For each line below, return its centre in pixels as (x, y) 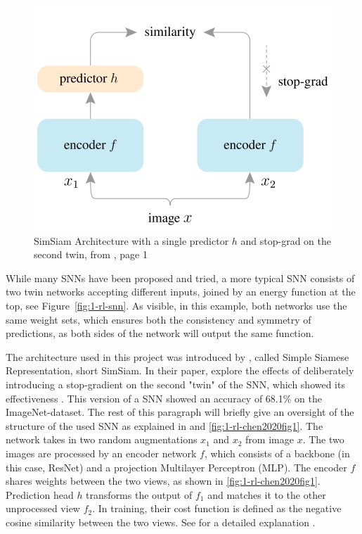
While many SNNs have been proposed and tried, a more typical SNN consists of (180, 278)
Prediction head (40, 494)
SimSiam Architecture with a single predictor (131, 240)
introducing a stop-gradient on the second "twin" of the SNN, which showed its (175, 384)
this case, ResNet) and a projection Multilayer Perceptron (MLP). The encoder (176, 467)
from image (270, 439)
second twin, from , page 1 (91, 254)
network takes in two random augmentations (102, 439)
